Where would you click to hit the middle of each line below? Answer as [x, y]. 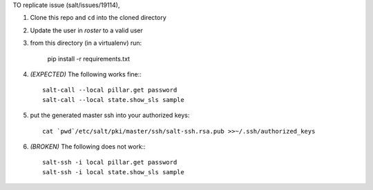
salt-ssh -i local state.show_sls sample [113, 172]
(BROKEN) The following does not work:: [88, 146]
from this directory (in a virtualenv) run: [86, 43]
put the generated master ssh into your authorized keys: [110, 115]
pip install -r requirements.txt [89, 59]
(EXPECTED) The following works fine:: [86, 74]
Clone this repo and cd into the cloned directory [98, 18]
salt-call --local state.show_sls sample [113, 99]
